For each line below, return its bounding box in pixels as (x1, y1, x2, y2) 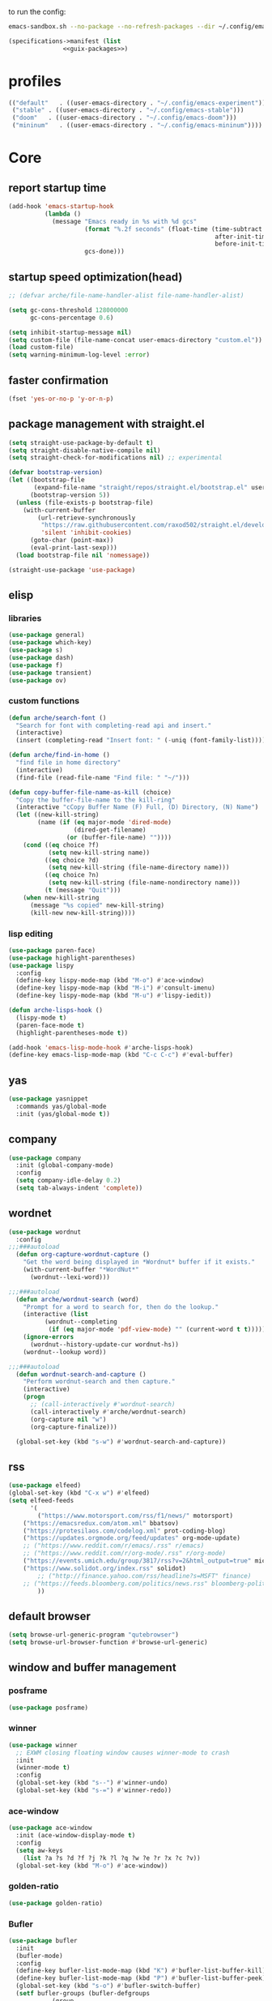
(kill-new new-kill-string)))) (29, 909, 136, 917)
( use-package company (8, 1154, 82, 1162)
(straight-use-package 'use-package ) (8, 566, 136, 574)
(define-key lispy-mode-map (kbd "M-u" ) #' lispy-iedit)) (15, 992, 212, 1000)
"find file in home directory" (15, 759, 121, 767)
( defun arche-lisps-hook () (8, 1007, 104, 1015)
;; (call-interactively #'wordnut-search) (29, 1400, 176, 1409)
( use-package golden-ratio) (8, 1899, 104, 1907)
